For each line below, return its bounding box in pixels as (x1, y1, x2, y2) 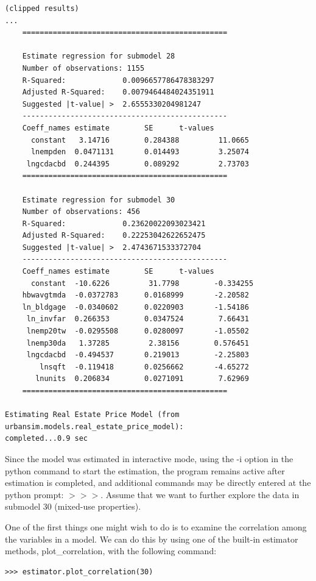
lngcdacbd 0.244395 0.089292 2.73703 (26, 159, 249, 168)
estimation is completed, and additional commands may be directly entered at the (5, 476, 311, 489)
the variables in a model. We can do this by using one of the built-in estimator (5, 532, 298, 545)
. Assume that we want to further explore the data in (100, 488, 300, 501)
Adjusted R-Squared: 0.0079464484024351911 (22, 88, 214, 97)
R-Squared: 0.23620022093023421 (22, 219, 206, 228)
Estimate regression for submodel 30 (22, 195, 175, 204)
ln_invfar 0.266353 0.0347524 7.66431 (26, 315, 249, 324)
